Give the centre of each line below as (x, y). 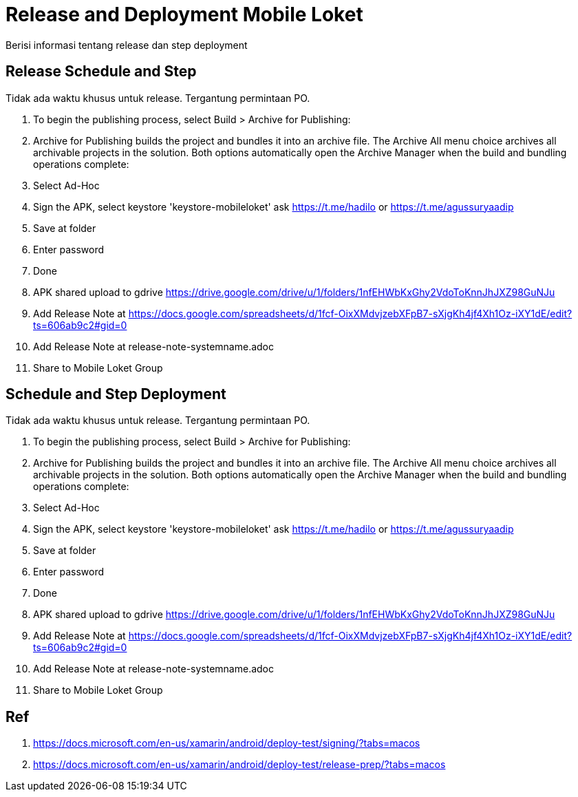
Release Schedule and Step (101, 72)
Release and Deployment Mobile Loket (184, 14)
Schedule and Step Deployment (116, 394)
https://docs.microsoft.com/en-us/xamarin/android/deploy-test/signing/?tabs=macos (227, 743)
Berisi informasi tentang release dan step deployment (127, 45)
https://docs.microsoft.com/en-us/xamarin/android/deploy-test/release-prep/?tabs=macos (239, 765)
